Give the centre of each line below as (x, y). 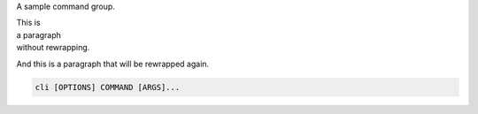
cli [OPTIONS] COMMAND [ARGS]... (108, 87)
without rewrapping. (53, 48)
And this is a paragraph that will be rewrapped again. (113, 64)
